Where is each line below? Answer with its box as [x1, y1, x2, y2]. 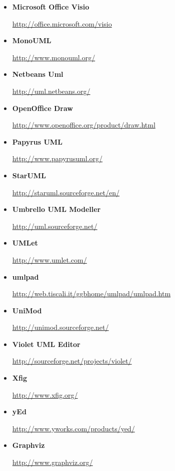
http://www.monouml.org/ [12, 52, 95, 62]
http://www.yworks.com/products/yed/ [12, 423, 135, 433]
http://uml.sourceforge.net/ [12, 220, 97, 231]
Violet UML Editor [12, 338, 80, 349]
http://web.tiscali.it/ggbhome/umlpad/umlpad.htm [12, 288, 171, 299]
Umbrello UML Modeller [12, 204, 101, 214]
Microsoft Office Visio [12, 2, 89, 12]
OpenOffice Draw [12, 102, 73, 113]
